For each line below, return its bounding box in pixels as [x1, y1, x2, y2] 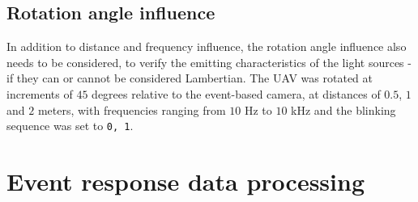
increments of [6, 85, 73, 102]
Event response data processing [6, 165, 365, 198]
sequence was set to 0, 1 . [6, 117, 134, 134]
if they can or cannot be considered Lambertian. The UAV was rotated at [6, 69, 373, 86]
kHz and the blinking [291, 101, 396, 118]
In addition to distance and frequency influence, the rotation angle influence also [6, 38, 407, 55]
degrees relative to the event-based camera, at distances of [92, 85, 381, 102]
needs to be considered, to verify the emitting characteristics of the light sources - [6, 53, 412, 70]
